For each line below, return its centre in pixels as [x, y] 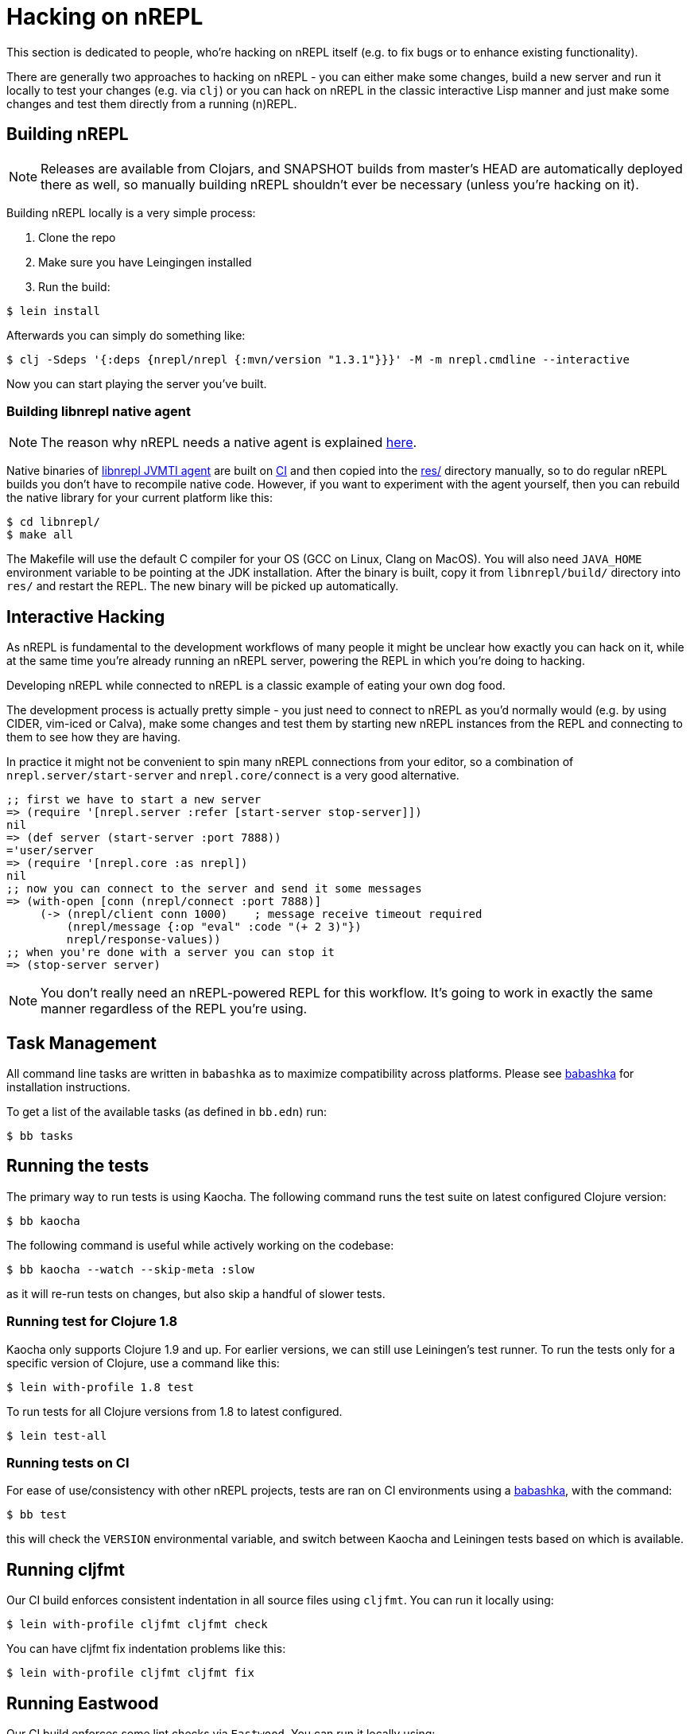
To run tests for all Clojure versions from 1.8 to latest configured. [174, 1411]
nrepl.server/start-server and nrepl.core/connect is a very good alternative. [233, 776]
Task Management [81, 1043]
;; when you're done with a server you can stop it [171, 953]
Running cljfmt [66, 1569]
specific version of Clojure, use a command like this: [143, 1363]
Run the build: [74, 286]
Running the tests [78, 1166]
